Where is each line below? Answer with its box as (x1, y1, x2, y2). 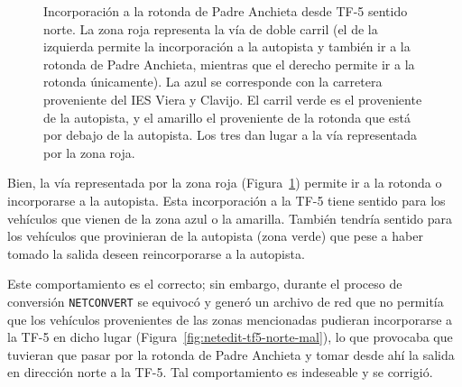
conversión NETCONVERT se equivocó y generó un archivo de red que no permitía (7, 291, 444, 310)
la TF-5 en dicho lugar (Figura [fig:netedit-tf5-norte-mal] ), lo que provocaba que (7, 327, 453, 346)
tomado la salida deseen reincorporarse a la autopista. (7, 244, 305, 263)
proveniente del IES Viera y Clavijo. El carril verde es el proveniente (43, 89, 422, 108)
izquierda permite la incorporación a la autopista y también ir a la (43, 37, 411, 56)
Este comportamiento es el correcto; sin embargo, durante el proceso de (7, 274, 402, 293)
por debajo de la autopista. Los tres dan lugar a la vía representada (43, 125, 418, 144)
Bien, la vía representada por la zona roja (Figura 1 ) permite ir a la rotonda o (7, 173, 442, 192)
